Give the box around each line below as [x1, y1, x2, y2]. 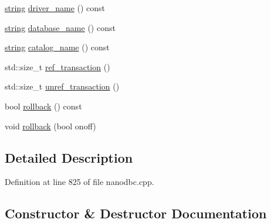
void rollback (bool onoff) [5, 119, 96, 132]
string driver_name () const [5, 2, 106, 13]
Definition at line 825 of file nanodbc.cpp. [5, 176, 154, 188]
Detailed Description [5, 148, 133, 166]
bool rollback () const [5, 100, 82, 112]
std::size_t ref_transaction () [5, 60, 110, 73]
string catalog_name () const [5, 41, 110, 53]
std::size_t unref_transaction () [5, 80, 120, 92]
